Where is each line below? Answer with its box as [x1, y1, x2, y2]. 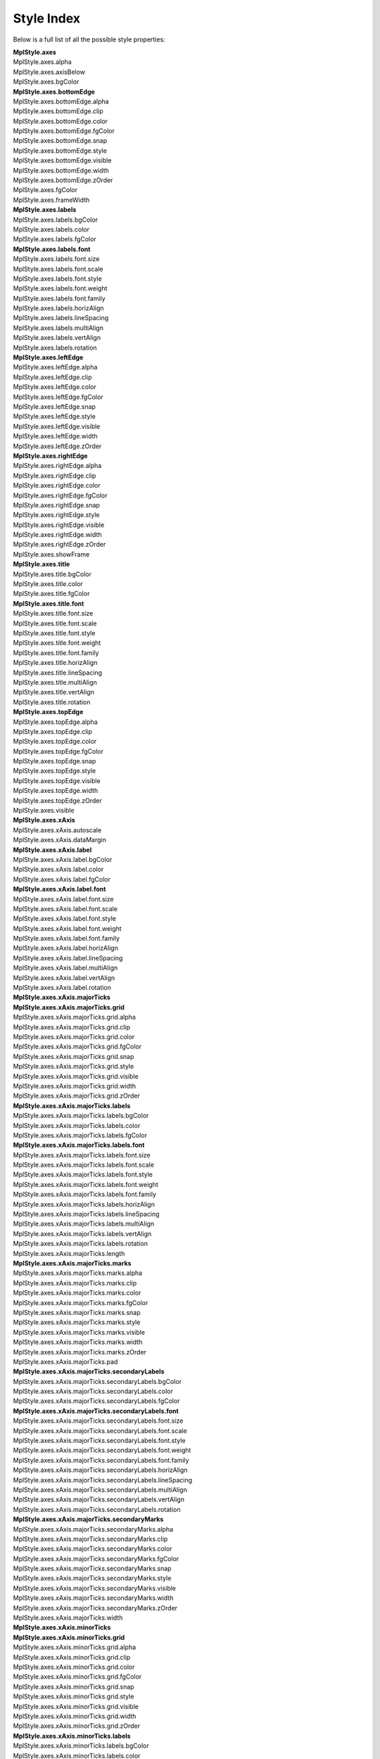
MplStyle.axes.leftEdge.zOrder [13, 442, 102, 450]
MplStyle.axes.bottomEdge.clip [13, 107, 103, 115]
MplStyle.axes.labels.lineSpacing [13, 314, 109, 322]
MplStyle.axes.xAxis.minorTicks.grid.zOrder [13, 1722, 141, 1730]
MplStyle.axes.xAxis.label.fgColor [13, 875, 110, 883]
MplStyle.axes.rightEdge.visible [13, 521, 105, 529]
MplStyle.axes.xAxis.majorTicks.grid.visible [13, 1072, 139, 1080]
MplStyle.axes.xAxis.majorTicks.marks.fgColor [13, 1298, 148, 1307]
